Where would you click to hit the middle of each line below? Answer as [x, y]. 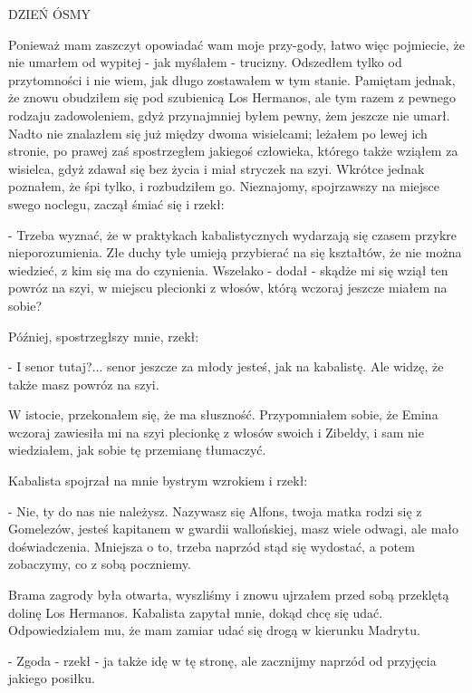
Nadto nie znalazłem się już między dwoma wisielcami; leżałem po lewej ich [218, 133]
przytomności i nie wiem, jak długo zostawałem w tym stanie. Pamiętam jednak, [232, 79]
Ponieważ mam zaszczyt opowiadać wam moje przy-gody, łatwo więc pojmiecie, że [236, 44]
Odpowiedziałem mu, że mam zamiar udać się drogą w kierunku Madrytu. [214, 630]
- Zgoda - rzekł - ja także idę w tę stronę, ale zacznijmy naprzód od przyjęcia [222, 660]
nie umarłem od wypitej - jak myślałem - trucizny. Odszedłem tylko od [205, 62]
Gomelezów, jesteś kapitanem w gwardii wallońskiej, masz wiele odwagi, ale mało [234, 529]
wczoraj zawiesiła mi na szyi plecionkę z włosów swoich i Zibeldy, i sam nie [216, 432]
